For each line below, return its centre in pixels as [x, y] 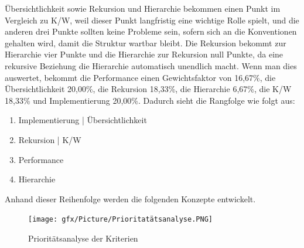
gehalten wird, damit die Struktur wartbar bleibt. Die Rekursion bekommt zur [146, 43]
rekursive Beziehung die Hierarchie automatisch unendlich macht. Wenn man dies [151, 65]
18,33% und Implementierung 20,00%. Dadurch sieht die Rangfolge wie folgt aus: [150, 100]
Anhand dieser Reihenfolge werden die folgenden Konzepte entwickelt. [130, 198]
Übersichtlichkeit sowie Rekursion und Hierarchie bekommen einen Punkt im [143, 8]
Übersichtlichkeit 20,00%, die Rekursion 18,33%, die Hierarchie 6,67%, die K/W [148, 89]
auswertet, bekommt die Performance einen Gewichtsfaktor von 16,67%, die [140, 77]
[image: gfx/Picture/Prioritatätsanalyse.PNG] [120, 220]
